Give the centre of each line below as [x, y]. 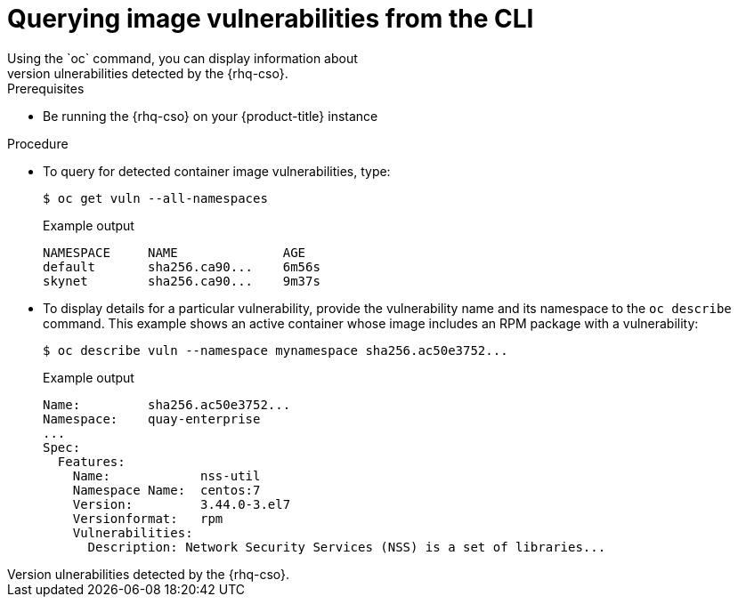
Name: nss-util [166, 475]
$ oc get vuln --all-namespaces [155, 198]
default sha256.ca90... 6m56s [182, 266]
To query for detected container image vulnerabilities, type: [217, 171]
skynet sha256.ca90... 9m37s [182, 281]
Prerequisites [46, 88]
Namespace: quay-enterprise [152, 419]
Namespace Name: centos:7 [166, 490]
